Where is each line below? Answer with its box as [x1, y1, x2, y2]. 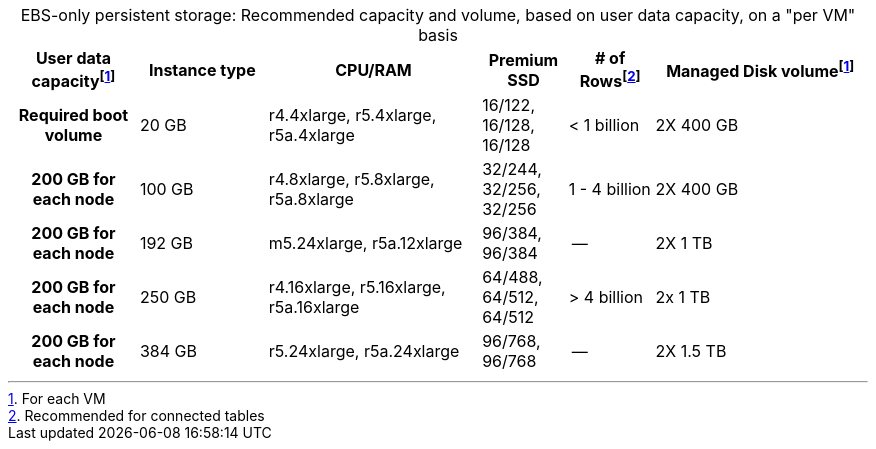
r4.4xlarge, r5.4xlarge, [268, 105, 437, 126]
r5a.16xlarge [268, 297, 360, 318]
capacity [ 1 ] [31, 68, 116, 92]
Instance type [148, 59, 256, 80]
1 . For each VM [8, 390, 106, 408]
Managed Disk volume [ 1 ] [666, 58, 855, 82]
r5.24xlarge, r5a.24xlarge [268, 341, 460, 362]
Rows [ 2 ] [579, 68, 641, 92]
